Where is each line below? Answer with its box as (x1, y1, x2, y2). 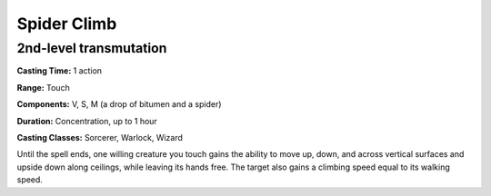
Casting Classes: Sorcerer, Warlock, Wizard (16, 132, 184, 142)
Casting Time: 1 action (16, 65, 103, 76)
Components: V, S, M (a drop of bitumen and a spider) (16, 99, 222, 110)
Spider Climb (16, 14, 117, 34)
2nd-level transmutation (16, 40, 167, 56)
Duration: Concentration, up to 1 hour (16, 115, 158, 126)
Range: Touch (16, 82, 70, 93)
